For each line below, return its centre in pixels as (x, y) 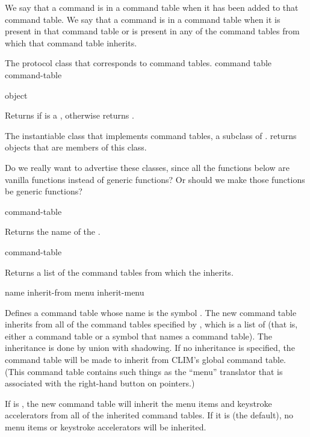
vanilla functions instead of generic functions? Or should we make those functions (155, 179)
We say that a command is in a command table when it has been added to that (152, 7)
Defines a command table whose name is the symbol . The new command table (151, 312)
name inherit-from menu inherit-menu (75, 292)
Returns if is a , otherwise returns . (70, 115)
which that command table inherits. (71, 42)
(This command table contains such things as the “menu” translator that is (144, 371)
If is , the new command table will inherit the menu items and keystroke (138, 403)
